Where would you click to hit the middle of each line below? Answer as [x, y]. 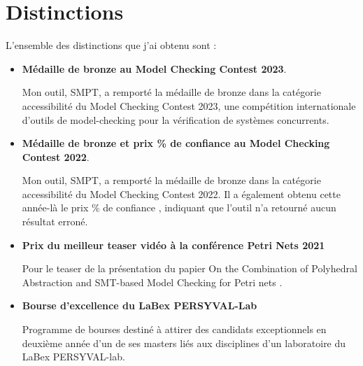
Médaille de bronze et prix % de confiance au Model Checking [176, 143]
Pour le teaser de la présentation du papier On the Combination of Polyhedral [190, 268]
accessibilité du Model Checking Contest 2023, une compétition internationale [189, 105]
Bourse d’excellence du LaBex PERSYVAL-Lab [140, 305]
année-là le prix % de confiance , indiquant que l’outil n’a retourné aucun [179, 207]
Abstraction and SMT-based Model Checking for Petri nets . [152, 282]
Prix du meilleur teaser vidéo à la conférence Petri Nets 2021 [173, 245]
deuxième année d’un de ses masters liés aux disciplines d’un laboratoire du [184, 343]
